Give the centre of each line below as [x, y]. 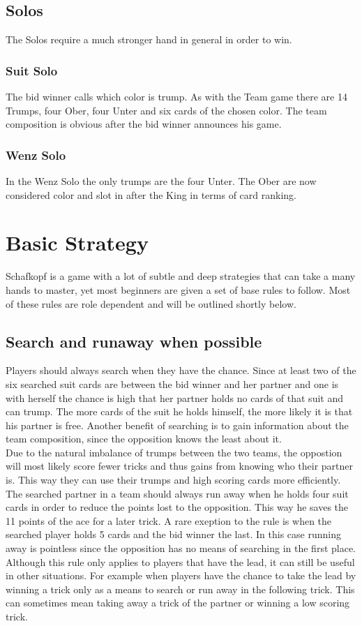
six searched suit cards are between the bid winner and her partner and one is [172, 383]
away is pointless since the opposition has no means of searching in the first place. [181, 548]
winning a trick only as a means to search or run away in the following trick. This [180, 589]
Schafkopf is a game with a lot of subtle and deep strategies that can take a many [181, 276]
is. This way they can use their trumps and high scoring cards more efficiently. [173, 480]
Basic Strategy [77, 243]
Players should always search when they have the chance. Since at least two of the [181, 370]
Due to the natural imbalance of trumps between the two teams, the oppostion [174, 452]
